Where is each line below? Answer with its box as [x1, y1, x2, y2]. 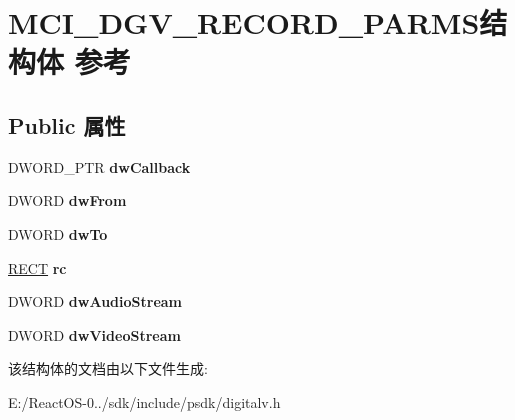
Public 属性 [8, 109, 126, 140]
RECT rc [8, 257, 67, 278]
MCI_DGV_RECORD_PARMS [8, 2, 480, 43]
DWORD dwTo [8, 223, 108, 244]
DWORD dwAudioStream [8, 291, 183, 312]
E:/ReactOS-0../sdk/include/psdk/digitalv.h [8, 391, 281, 412]
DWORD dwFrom [8, 190, 127, 211]
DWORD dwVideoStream [8, 324, 181, 345]
